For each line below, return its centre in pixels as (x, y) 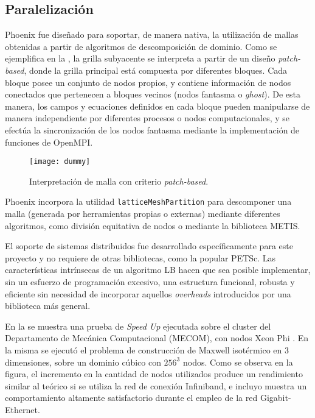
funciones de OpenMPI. (49, 142)
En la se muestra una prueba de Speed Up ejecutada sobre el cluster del (138, 326)
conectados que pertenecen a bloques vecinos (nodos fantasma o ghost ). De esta (153, 94)
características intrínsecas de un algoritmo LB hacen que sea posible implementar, (158, 270)
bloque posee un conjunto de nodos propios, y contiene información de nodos (148, 82)
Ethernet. (22, 409)
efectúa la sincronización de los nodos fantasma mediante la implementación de (152, 129)
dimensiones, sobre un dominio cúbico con (83, 362)
